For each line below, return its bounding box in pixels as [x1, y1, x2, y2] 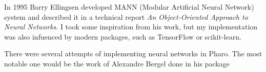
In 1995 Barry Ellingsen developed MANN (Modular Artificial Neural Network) [4, 2, 254, 12]
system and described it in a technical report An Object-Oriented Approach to [4, 11, 248, 22]
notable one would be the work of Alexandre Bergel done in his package [4, 58, 230, 68]
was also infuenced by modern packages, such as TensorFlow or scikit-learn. [4, 31, 241, 42]
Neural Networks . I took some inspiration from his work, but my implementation [4, 21, 258, 32]
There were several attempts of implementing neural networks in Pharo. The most [4, 48, 262, 59]
